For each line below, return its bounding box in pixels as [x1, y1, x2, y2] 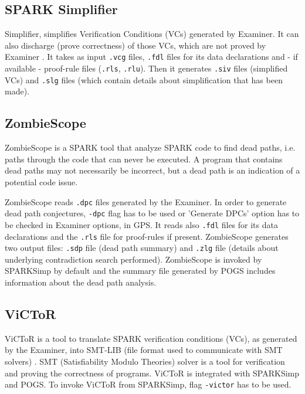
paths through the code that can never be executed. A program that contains [5, 152, 283, 165]
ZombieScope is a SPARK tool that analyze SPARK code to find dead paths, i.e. [5, 141, 296, 154]
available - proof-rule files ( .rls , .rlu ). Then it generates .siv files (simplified [5, 62, 288, 74]
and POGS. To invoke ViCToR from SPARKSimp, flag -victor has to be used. [5, 378, 292, 390]
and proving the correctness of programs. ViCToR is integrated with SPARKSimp [5, 366, 300, 379]
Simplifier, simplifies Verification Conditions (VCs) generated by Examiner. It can [5, 28, 299, 40]
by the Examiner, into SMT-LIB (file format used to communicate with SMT [5, 344, 283, 356]
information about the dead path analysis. [5, 276, 157, 288]
